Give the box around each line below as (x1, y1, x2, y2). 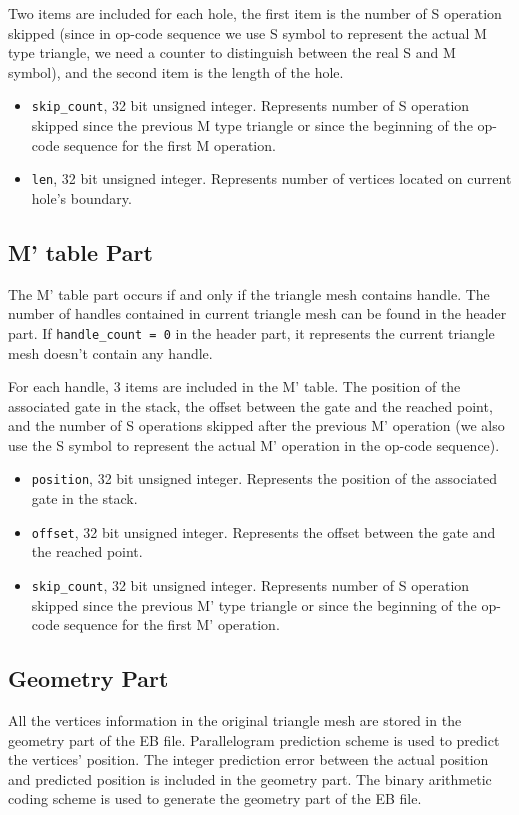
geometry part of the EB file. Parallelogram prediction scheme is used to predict (8, 729, 500, 750)
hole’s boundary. (31, 187, 132, 208)
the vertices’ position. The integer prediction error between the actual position (8, 749, 489, 770)
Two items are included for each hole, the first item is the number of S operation (8, 3, 502, 23)
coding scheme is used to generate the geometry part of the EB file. (8, 788, 422, 809)
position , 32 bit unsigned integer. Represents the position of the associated (31, 468, 497, 489)
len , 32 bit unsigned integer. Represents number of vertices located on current (31, 168, 512, 189)
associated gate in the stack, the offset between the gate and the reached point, (8, 395, 493, 416)
